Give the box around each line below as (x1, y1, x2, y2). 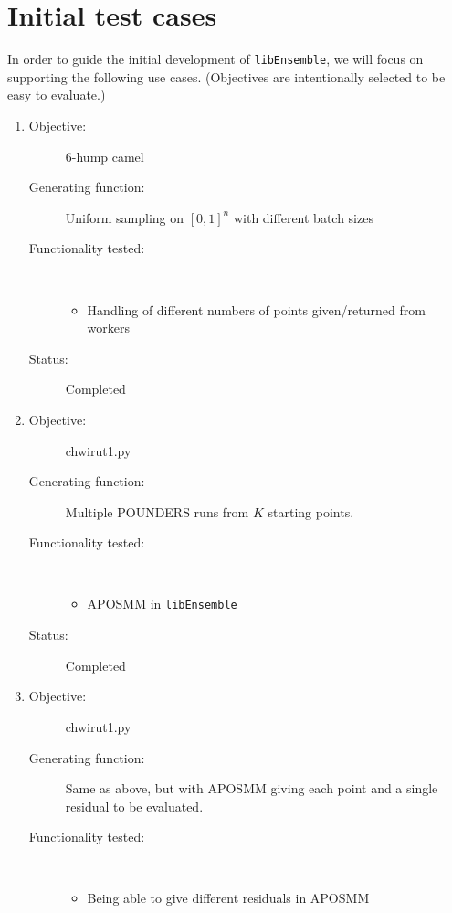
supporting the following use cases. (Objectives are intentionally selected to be (7, 67, 446, 86)
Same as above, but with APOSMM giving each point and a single (65, 779, 438, 798)
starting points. (268, 502, 354, 521)
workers (87, 318, 131, 337)
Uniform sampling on (65, 207, 184, 227)
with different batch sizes (233, 207, 373, 227)
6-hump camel (65, 146, 144, 165)
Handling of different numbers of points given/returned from (87, 300, 426, 319)
